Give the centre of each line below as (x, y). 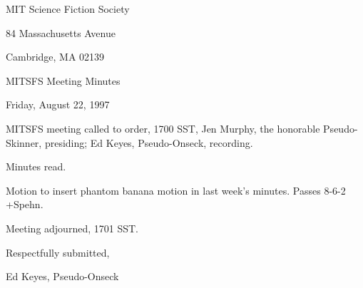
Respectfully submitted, (58, 252)
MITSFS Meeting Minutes (63, 80)
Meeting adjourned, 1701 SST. (72, 228)
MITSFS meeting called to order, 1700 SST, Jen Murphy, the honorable (163, 128)
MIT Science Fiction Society (68, 9)
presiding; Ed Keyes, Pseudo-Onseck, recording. (149, 142)
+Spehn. (25, 204)
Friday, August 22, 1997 (58, 104)
